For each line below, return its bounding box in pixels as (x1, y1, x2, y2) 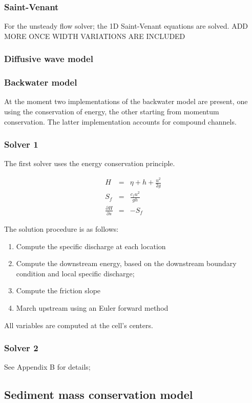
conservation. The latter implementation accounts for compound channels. (4, 116, 237, 127)
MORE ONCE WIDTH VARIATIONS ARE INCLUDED (4, 30, 185, 41)
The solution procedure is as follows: (4, 223, 119, 234)
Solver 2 (4, 341, 38, 354)
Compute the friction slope (16, 285, 101, 296)
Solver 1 (4, 138, 38, 151)
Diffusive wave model (4, 52, 93, 65)
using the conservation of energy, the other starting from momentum (4, 106, 219, 117)
